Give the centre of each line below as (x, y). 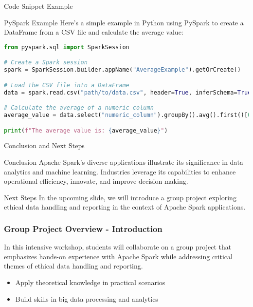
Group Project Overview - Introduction (83, 228)
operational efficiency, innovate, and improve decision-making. (96, 181)
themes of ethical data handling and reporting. (73, 266)
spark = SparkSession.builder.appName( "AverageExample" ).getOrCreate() (122, 70)
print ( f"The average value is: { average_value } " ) (86, 130)
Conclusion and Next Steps (44, 145)
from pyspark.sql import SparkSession (67, 47)
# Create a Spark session (46, 63)
